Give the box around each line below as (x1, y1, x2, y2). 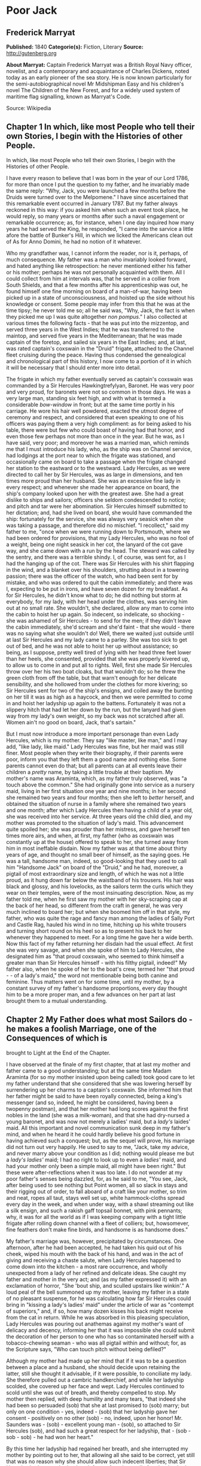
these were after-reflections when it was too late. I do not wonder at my (6, 1169, 182, 1176)
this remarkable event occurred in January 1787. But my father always (6, 200, 178, 207)
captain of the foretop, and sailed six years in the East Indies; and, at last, (6, 339, 187, 346)
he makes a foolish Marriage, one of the (6, 1024, 157, 1034)
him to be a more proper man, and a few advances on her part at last (6, 990, 176, 998)
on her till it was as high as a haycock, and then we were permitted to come (6, 693, 193, 700)
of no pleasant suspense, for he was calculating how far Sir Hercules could (6, 1294, 191, 1302)
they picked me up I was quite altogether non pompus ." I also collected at (6, 313, 187, 320)
